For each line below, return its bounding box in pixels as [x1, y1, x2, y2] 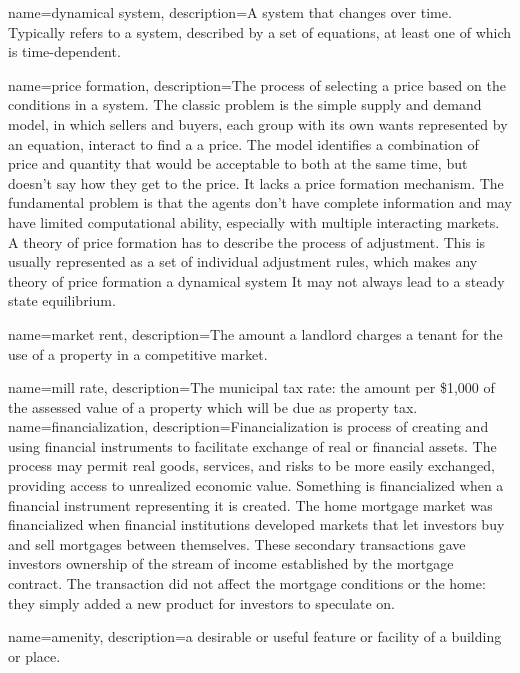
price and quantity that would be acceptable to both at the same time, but [8, 153, 468, 174]
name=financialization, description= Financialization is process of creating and [8, 416, 489, 437]
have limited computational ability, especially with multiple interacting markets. [8, 211, 500, 232]
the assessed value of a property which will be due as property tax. [8, 396, 418, 417]
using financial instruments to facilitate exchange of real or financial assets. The [8, 435, 497, 456]
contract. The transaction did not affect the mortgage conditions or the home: [8, 573, 486, 594]
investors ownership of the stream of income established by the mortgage [8, 553, 454, 574]
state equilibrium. [8, 290, 116, 311]
